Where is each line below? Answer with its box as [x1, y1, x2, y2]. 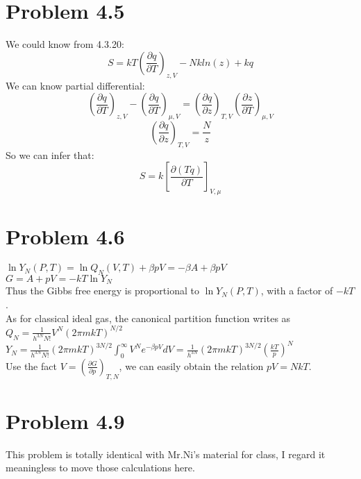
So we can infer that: [6, 147, 94, 162]
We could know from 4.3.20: [6, 37, 124, 51]
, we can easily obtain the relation [119, 358, 264, 373]
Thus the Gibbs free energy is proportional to [6, 283, 199, 298]
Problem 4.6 [6, 222, 125, 251]
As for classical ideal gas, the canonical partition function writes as [6, 310, 291, 325]
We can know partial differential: [6, 78, 145, 92]
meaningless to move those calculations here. [6, 460, 195, 475]
